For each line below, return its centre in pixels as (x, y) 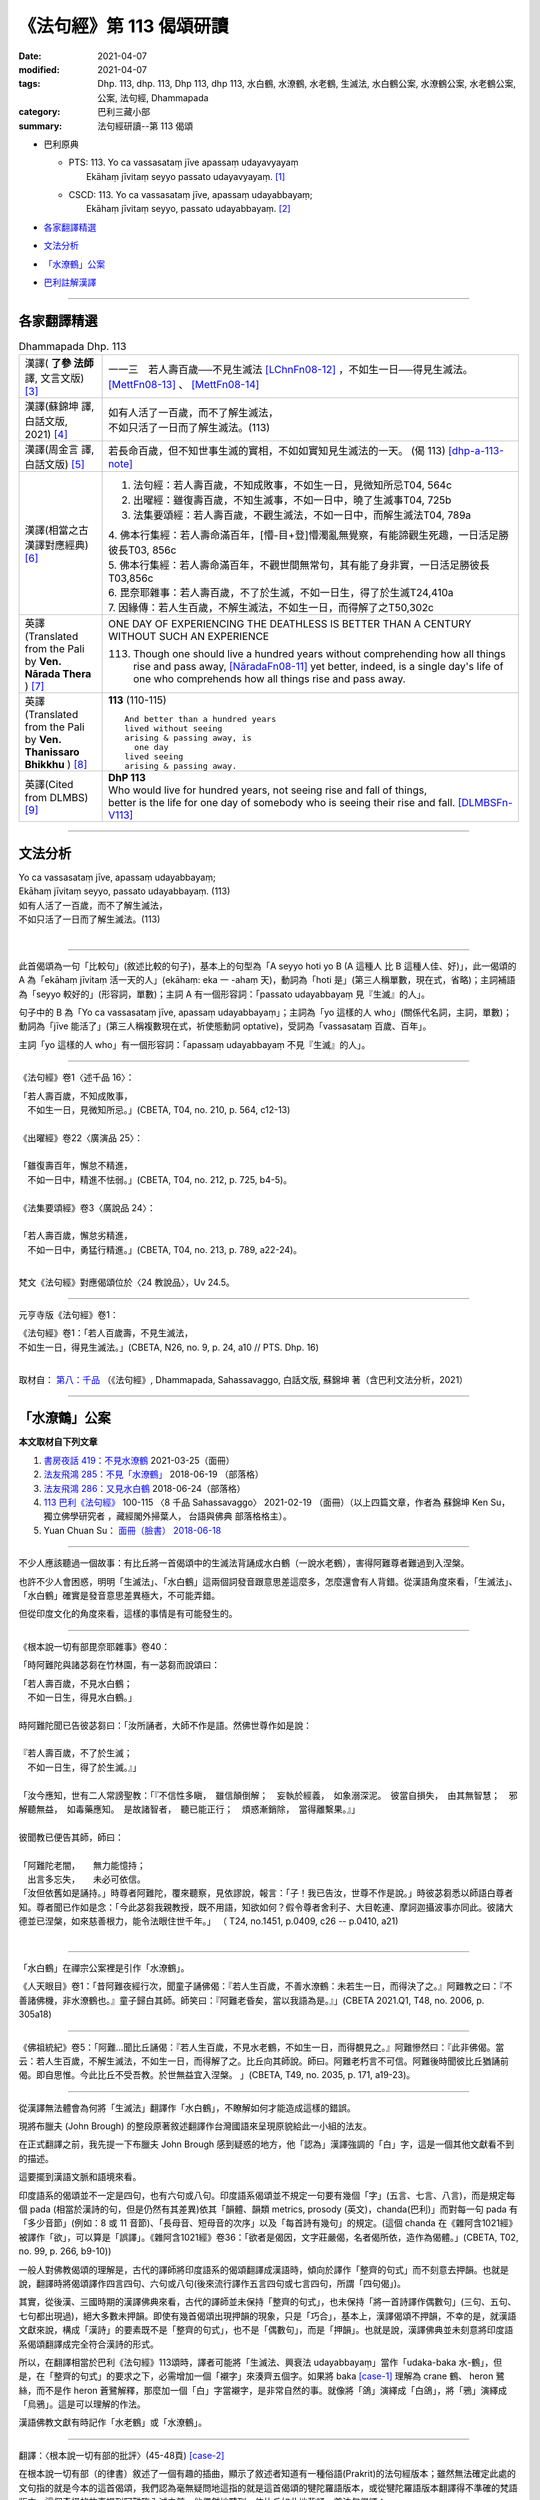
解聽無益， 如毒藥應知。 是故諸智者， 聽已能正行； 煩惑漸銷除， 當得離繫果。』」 (189, 1809)
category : (39, 112)
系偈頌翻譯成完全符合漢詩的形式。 (88, 2344)
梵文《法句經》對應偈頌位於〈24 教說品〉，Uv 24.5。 (126, 1282)
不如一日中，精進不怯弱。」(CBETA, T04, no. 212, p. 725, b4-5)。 (159, 1179)
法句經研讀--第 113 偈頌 (145, 126)
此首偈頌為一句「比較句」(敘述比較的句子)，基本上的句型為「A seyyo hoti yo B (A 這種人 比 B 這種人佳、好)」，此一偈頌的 (267, 966)
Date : (30, 56)
